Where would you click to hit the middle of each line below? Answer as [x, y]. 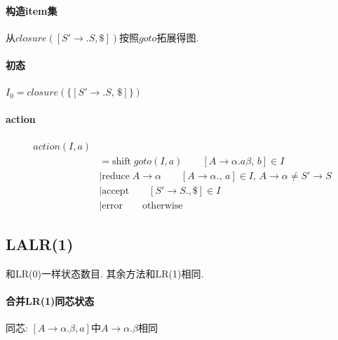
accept [116, 191]
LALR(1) [40, 244]
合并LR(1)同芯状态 [50, 301]
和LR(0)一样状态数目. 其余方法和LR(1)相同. [105, 273]
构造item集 [32, 10]
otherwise [162, 205]
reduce [116, 176]
